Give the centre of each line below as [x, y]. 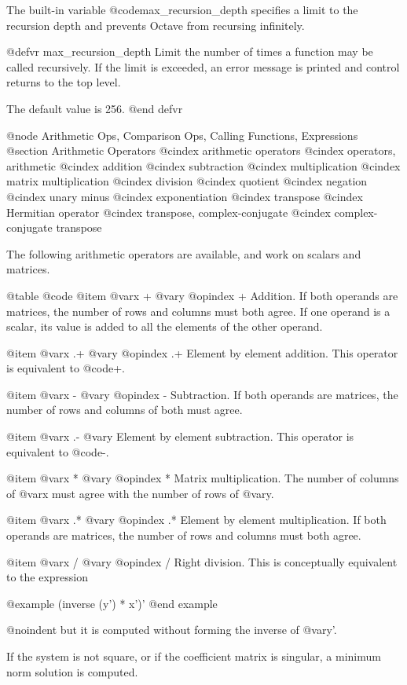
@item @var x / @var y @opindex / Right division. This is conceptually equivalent [202, 561]
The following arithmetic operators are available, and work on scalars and [184, 253]
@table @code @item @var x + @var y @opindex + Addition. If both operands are [202, 295]
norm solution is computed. [72, 671]
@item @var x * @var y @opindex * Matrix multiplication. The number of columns [203, 478]
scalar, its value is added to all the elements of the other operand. [165, 326]
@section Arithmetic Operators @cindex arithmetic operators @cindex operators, [201, 150]
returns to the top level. [64, 82]
